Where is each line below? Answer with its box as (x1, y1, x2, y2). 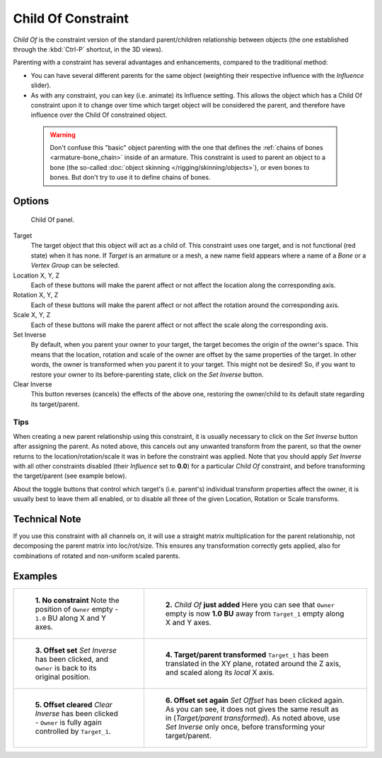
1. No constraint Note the (35, 595, 120, 605)
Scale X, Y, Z (13, 311, 51, 319)
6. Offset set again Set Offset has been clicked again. (165, 695, 345, 705)
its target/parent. (30, 400, 80, 408)
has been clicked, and (35, 654, 109, 664)
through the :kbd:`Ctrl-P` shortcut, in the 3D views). (13, 45, 163, 53)
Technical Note (13, 513, 81, 525)
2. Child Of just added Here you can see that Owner (165, 599, 335, 609)
